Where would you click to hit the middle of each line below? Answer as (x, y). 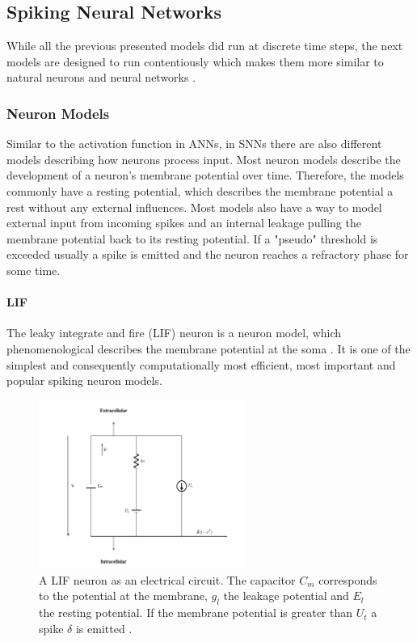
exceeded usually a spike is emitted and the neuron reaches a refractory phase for (208, 254)
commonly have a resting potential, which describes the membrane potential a (200, 190)
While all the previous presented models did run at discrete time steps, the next (205, 46)
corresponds (348, 579)
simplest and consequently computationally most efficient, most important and (201, 364)
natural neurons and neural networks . (101, 77)
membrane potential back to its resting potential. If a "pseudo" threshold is (192, 238)
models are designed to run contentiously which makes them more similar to (195, 61)
